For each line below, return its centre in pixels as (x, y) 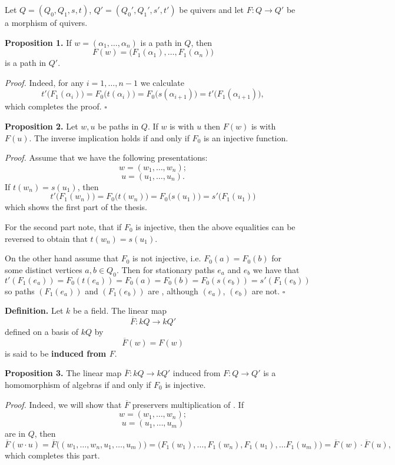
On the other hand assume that (62, 258)
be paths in (118, 126)
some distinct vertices (44, 269)
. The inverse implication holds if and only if (109, 137)
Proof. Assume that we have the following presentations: (106, 157)
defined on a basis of (42, 331)
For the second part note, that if (63, 226)
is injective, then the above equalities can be (215, 226)
